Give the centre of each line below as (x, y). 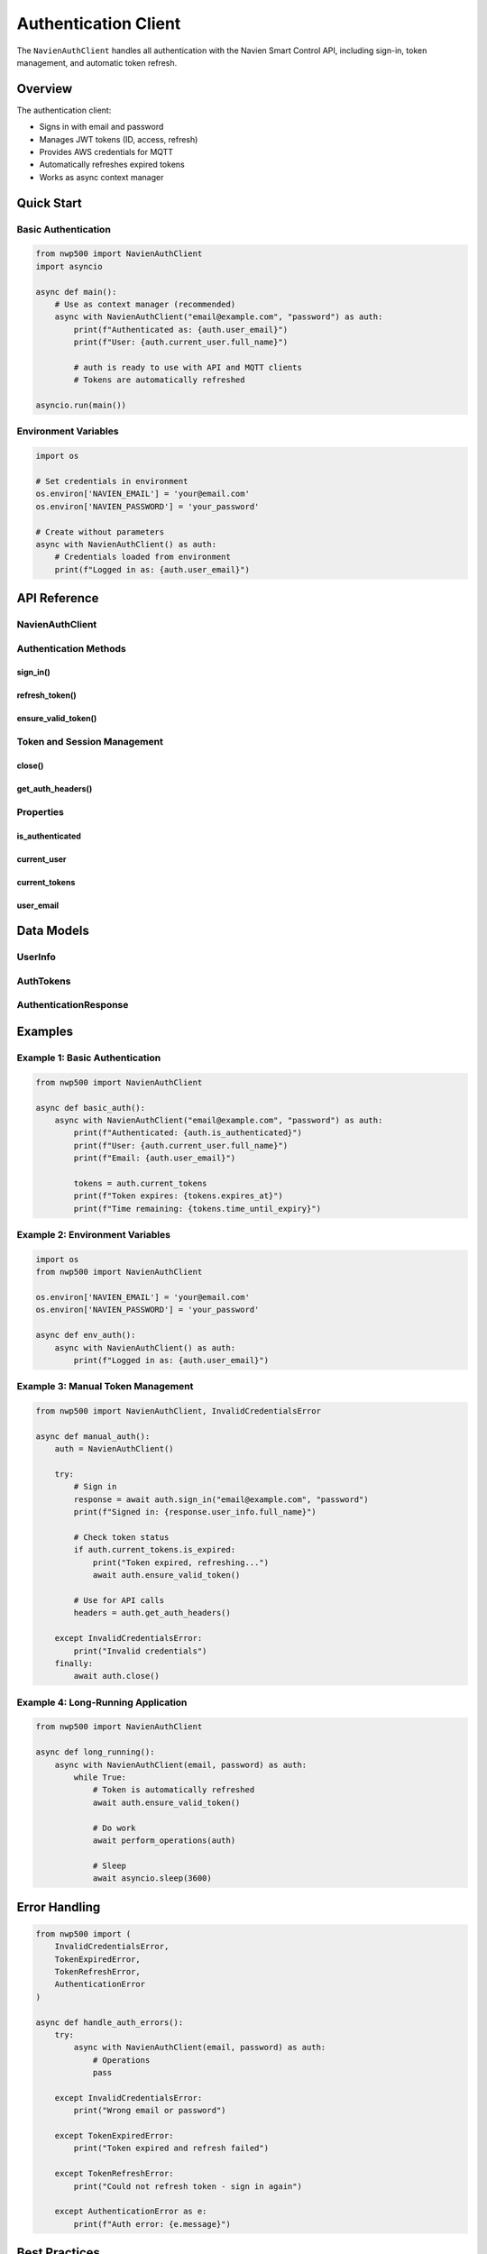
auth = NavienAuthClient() (115, 1449)
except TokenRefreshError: (115, 2174)
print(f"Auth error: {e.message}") (152, 2224)
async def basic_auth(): (91, 1108)
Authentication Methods (71, 648)
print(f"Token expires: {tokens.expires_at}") (178, 1196)
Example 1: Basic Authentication (89, 1058)
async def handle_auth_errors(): (110, 2022)
